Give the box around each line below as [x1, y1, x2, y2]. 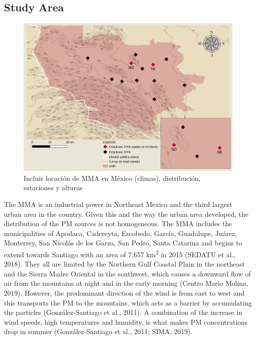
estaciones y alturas [24, 182, 83, 193]
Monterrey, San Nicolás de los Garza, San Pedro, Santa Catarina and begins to [4, 238, 242, 248]
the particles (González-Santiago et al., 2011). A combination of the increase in [4, 307, 243, 317]
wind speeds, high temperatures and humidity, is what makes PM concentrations [4, 316, 248, 327]
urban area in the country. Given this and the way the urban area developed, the [4, 208, 249, 219]
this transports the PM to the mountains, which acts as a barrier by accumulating [4, 297, 252, 307]
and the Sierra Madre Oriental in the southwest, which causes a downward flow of [4, 268, 251, 278]
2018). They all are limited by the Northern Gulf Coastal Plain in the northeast [4, 259, 245, 269]
